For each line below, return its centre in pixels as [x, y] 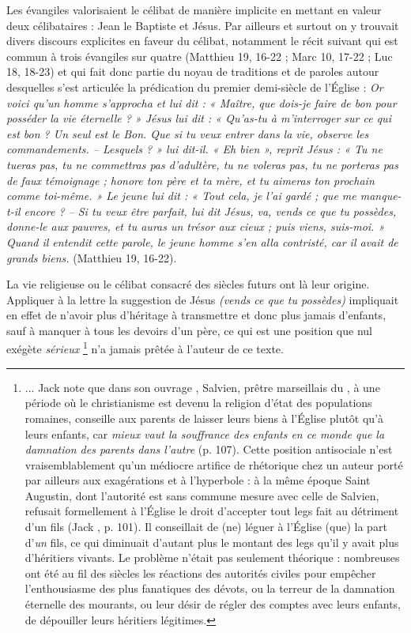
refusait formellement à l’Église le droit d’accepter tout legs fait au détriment [212, 511]
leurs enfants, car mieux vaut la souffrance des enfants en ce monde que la [205, 433]
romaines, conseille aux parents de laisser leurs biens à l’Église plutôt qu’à [204, 418]
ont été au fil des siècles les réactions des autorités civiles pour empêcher [200, 573]
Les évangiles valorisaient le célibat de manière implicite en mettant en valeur [194, 9]
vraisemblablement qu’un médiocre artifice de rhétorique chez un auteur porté [214, 464]
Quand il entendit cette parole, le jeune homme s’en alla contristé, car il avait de [202, 241]
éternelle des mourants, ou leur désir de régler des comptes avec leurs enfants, [213, 604]
